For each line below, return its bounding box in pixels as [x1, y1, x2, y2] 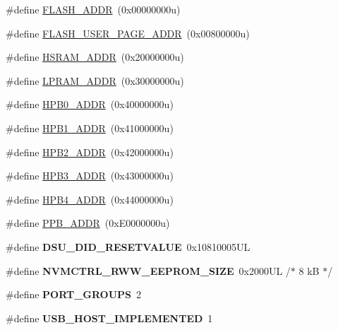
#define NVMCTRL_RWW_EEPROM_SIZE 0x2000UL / [6, 263, 291, 278]
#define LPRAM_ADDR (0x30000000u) [6, 73, 184, 88]
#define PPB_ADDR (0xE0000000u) [6, 216, 170, 230]
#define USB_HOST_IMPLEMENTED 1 [6, 310, 213, 325]
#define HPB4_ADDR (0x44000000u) [6, 191, 174, 206]
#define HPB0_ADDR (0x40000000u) [6, 97, 174, 112]
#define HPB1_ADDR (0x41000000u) [6, 120, 174, 135]
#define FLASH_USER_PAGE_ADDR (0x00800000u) [6, 25, 250, 40]
